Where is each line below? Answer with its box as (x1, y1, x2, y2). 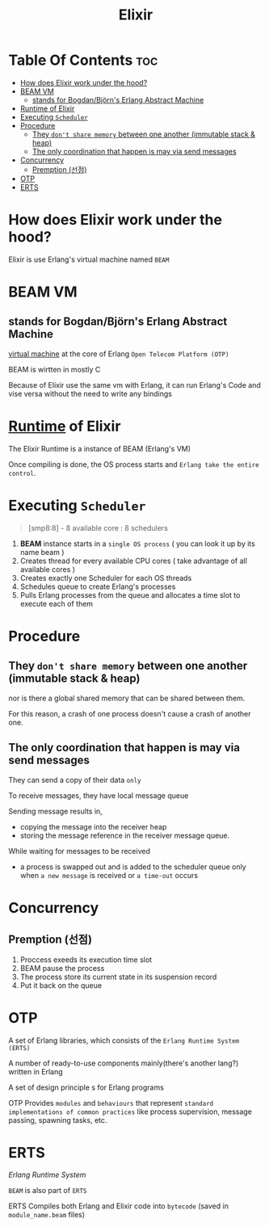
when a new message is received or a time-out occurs (19, 870, 199, 880)
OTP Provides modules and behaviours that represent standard (8, 1098, 214, 1107)
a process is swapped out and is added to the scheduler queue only (19, 862, 246, 872)
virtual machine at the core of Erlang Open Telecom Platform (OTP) (8, 349, 229, 359)
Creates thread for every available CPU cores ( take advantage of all (19, 556, 248, 565)
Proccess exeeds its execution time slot (19, 955, 152, 964)
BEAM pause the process (19, 963, 105, 973)
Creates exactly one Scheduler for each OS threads (19, 573, 192, 582)
